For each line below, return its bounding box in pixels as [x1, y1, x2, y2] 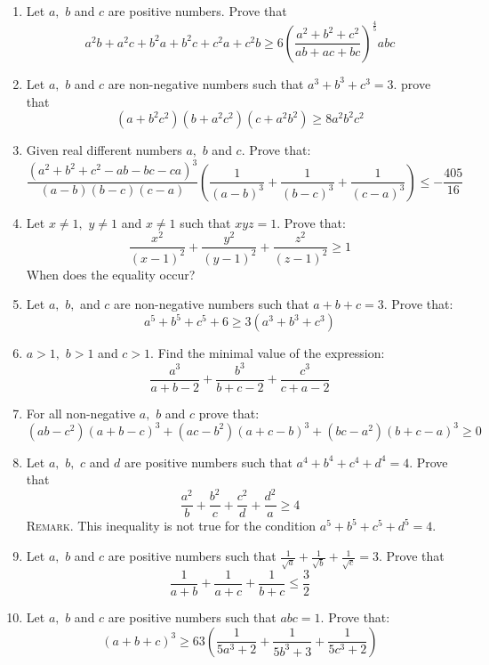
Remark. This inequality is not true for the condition [26, 516, 317, 535]
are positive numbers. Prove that [108, 2, 287, 20]
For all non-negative [26, 403, 136, 422]
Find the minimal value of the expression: [157, 344, 385, 362]
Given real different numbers [26, 141, 182, 159]
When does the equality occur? [26, 264, 196, 283]
